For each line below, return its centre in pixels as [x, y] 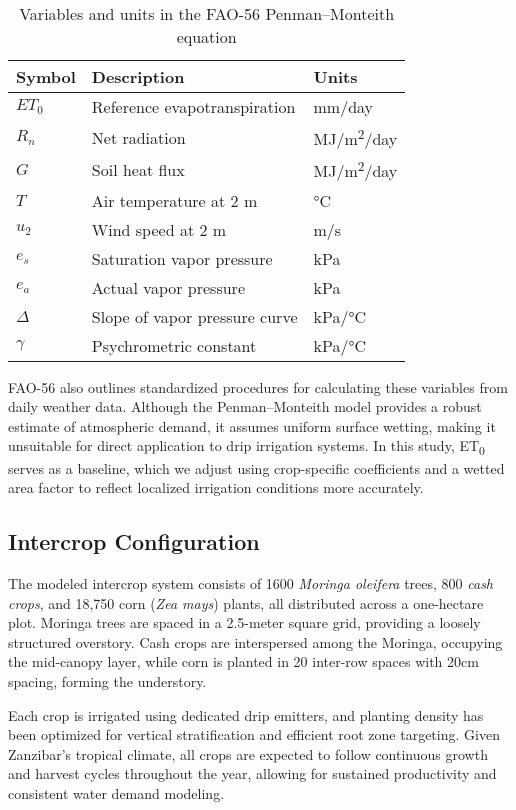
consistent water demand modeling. [116, 792]
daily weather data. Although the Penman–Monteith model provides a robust [245, 406]
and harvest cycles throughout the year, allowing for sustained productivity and [252, 773]
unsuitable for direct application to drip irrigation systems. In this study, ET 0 [246, 447]
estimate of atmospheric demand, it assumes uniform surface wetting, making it [252, 425]
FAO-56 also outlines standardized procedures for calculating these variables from [258, 386]
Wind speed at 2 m [159, 229]
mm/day [343, 106]
